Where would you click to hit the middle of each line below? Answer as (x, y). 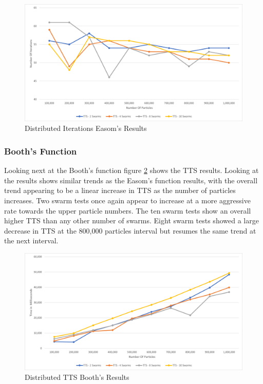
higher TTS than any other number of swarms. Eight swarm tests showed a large (131, 220)
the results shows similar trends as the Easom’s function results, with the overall (131, 180)
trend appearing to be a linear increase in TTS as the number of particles (120, 190)
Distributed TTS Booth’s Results (77, 377)
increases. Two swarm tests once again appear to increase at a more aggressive (127, 200)
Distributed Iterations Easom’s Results (86, 128)
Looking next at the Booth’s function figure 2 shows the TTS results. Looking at (131, 170)
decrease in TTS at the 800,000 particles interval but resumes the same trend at (130, 230)
